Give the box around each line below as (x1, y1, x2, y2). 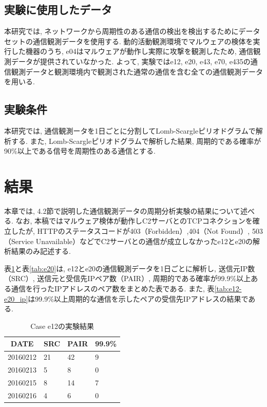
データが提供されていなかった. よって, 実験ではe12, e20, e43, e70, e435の (11, 55, 251, 66)
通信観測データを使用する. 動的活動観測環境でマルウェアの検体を (32, 35, 253, 46)
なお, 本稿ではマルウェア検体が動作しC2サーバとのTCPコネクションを (15, 215, 253, 226)
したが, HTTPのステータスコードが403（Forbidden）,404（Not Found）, (11, 226, 250, 236)
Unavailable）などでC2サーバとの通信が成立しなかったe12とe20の (35, 235, 253, 246)
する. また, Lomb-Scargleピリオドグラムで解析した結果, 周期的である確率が (11, 135, 261, 146)
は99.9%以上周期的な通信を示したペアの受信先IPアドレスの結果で (28, 293, 249, 304)
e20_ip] (4, 293, 28, 304)
